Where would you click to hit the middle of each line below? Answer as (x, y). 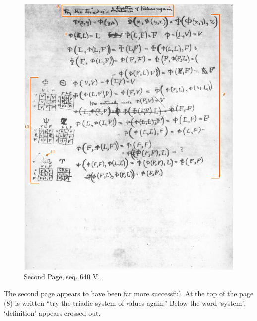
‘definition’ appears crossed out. (52, 313)
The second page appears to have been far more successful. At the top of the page (129, 293)
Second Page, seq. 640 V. (62, 277)
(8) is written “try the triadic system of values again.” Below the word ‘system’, (125, 303)
